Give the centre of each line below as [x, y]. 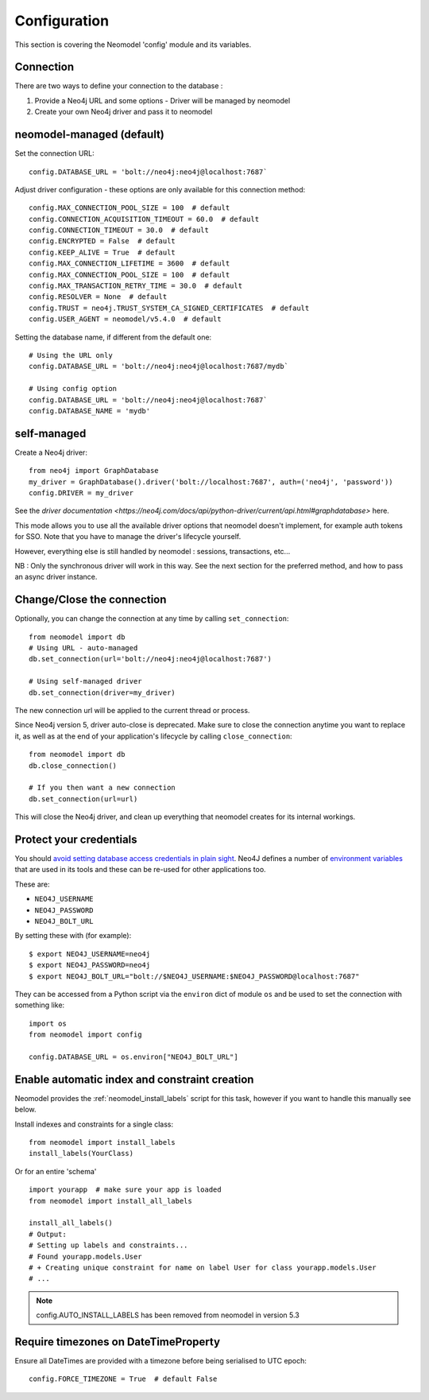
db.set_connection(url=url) [83, 799]
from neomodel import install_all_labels [110, 1201]
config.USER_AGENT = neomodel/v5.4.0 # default [125, 319]
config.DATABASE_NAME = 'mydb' [90, 411]
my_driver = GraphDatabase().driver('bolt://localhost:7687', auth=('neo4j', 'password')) [211, 482]
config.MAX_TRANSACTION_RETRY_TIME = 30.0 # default [135, 286]
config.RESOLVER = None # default [98, 297]
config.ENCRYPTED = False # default [102, 241]
